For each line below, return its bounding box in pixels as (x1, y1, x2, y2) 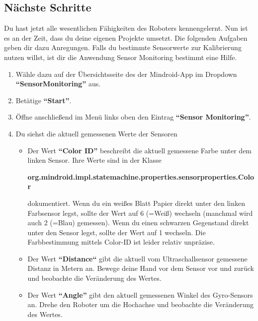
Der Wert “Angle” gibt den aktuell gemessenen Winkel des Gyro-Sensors (27, 289, 253, 300)
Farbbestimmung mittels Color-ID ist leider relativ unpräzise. (27, 237, 215, 247)
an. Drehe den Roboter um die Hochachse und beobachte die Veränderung (27, 299, 254, 310)
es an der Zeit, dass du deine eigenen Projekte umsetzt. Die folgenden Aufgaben (4, 32, 248, 43)
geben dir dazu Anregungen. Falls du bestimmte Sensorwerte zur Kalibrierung (4, 42, 242, 53)
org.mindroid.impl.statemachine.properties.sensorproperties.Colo (27, 171, 254, 182)
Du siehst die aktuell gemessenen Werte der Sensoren (15, 128, 177, 138)
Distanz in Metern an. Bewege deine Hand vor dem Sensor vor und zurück (27, 263, 254, 273)
